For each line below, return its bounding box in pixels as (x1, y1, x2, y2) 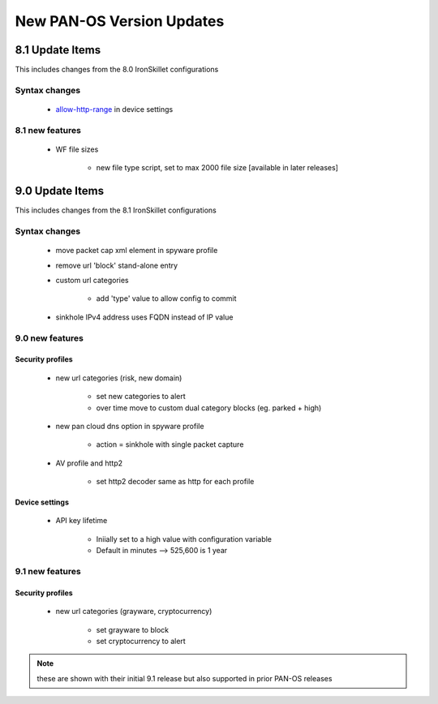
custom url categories (55, 276, 129, 285)
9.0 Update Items (15, 184, 105, 198)
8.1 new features (15, 124, 81, 135)
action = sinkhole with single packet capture (96, 440, 244, 449)
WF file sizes (55, 144, 99, 154)
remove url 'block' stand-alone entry (55, 260, 178, 270)
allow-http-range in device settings (55, 105, 174, 114)
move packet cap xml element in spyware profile (55, 246, 218, 255)
